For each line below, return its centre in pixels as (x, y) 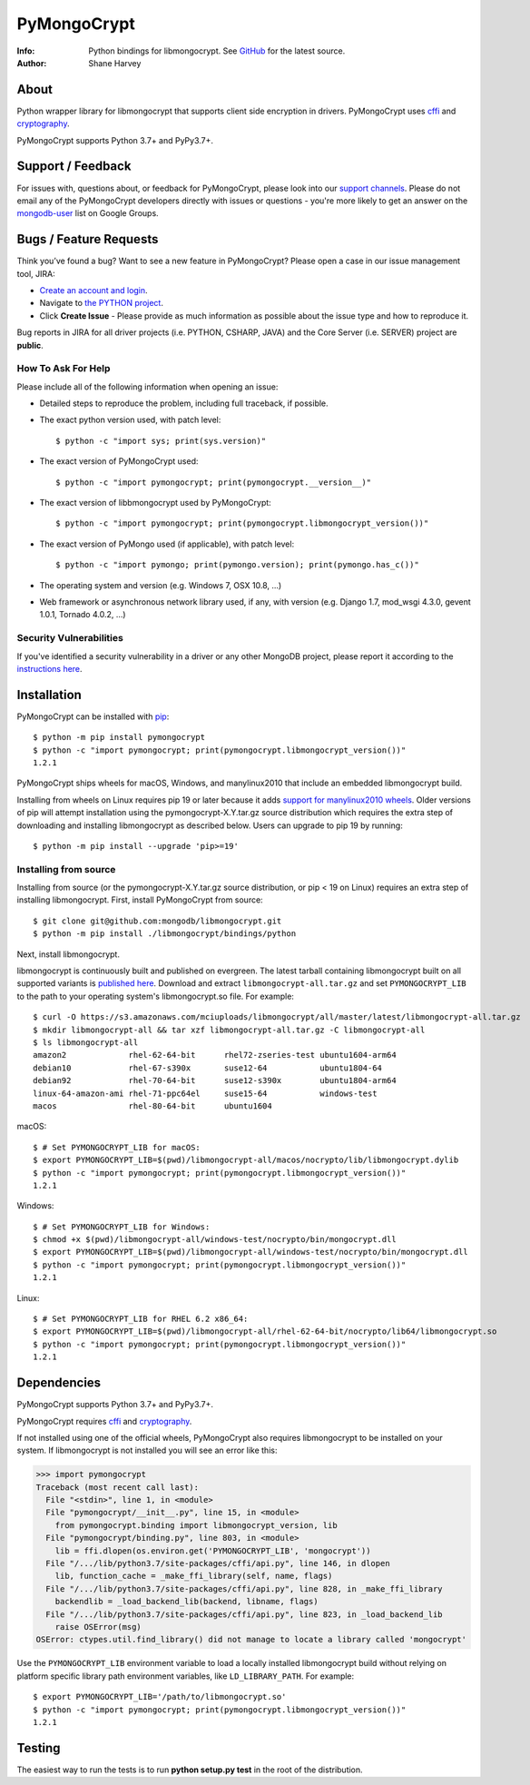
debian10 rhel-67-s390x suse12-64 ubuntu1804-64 (208, 1068)
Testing (39, 1748)
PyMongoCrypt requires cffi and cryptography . (104, 1421)
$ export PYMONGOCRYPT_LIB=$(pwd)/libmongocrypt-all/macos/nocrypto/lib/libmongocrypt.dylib (246, 1160)
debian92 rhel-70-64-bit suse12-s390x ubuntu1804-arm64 (215, 1081)
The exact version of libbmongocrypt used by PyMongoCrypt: (155, 503)
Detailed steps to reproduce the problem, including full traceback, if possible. (184, 403)
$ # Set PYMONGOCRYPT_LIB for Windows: (122, 1227)
